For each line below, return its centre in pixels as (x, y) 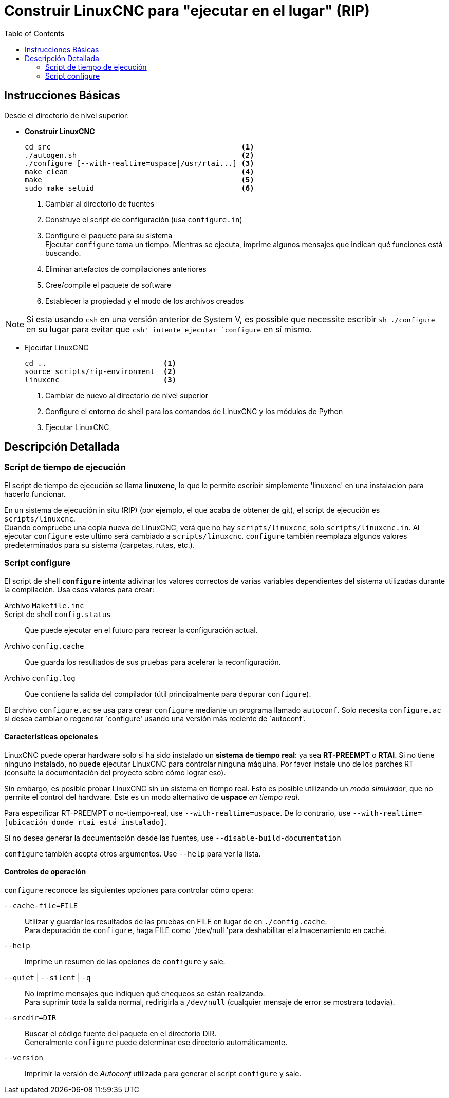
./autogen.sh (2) (139, 155)
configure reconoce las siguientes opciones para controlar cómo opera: (129, 890)
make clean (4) (139, 171)
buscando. (63, 253)
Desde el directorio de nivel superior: (67, 115)
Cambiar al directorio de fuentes (100, 203)
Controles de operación (45, 872)
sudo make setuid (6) (139, 188)
